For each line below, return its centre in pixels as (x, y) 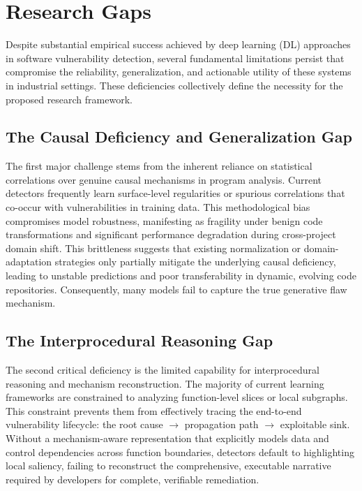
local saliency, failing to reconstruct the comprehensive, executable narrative (168, 466)
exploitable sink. (315, 424)
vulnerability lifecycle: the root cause (84, 424)
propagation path (221, 424)
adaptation (29, 262)
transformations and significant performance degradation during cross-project (171, 234)
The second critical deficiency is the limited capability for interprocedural (163, 370)
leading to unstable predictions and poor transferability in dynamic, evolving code (181, 276)
